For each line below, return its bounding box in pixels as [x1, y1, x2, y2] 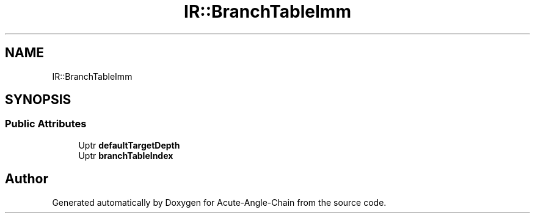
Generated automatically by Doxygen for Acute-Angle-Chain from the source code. [52, 197, 387, 208]
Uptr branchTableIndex [78, 150, 173, 161]
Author [5, 171, 48, 187]
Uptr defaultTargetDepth [78, 139, 180, 150]
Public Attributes [5, 118, 87, 130]
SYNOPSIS [5, 92, 71, 108]
